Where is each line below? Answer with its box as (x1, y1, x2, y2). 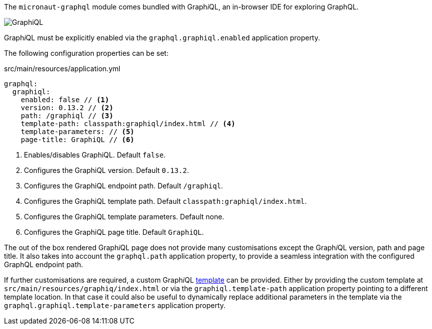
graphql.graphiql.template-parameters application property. (4, 301, 226, 310)
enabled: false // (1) (20, 96, 109, 104)
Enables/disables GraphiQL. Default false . (24, 151, 166, 159)
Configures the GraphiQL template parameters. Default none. (24, 212, 224, 221)
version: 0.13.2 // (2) (20, 104, 114, 112)
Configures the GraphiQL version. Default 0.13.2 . (24, 166, 189, 174)
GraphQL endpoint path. (4, 260, 83, 269)
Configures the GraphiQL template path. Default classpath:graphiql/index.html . (24, 197, 307, 205)
